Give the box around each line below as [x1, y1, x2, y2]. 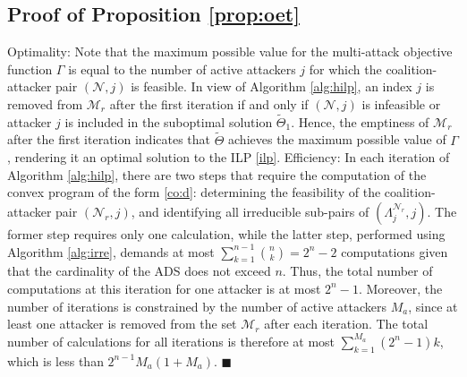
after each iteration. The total [264, 314, 429, 333]
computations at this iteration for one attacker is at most [7, 278, 321, 297]
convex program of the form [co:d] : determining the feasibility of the [7, 183, 381, 201]
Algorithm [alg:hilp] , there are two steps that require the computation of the [7, 165, 427, 184]
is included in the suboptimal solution [64, 112, 273, 131]
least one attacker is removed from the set [7, 314, 237, 333]
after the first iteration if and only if [109, 94, 309, 113]
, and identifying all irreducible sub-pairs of [131, 201, 369, 220]
